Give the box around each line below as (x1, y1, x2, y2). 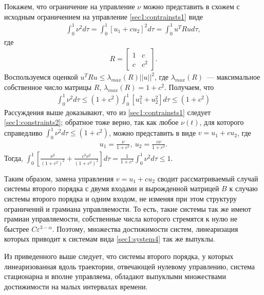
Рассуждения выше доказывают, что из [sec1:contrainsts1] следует (4, 106, 211, 117)
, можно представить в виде (108, 127, 196, 138)
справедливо (4, 127, 43, 138)
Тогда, (4, 152, 23, 163)
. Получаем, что (164, 81, 214, 92)
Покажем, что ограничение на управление (4, 1, 135, 11)
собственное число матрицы (4, 81, 92, 92)
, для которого (199, 117, 244, 127)
